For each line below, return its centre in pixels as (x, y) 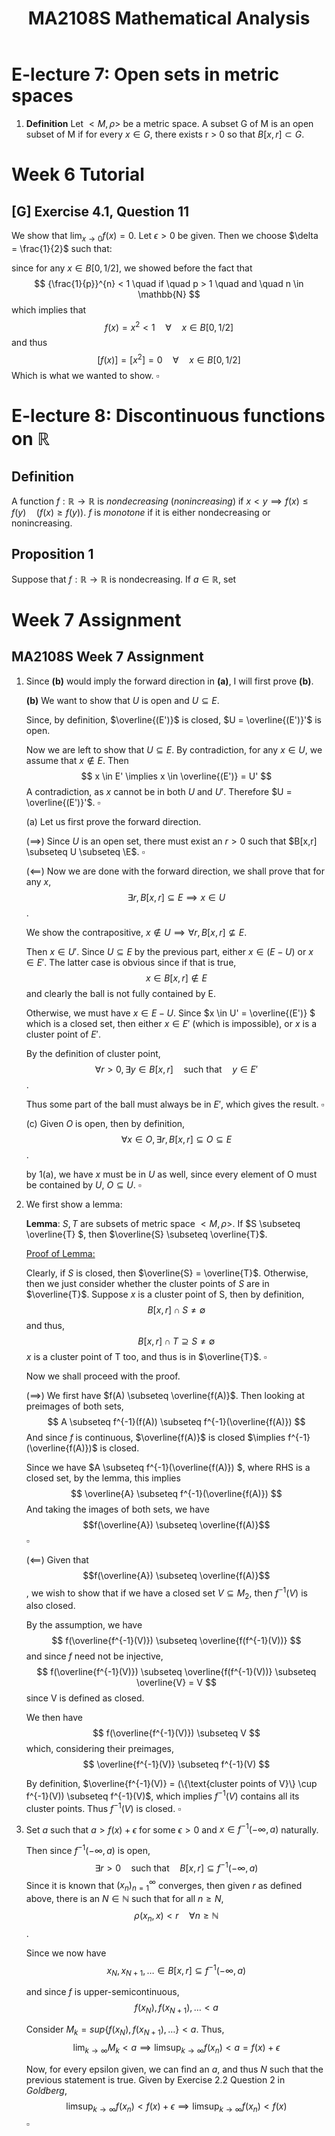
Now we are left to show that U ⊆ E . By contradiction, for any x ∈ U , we (174, 749)
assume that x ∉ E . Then (77, 760)
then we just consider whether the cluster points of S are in (147, 1283)
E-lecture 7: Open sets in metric (145, 74)
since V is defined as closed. (85, 1698)
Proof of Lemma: (60, 1253)
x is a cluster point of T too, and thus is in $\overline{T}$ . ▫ (146, 1356)
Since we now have (66, 1953)
